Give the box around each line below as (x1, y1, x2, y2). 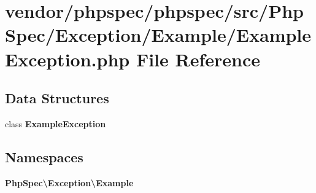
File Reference (136, 46, 260, 71)
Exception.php (5, 46, 130, 71)
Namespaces (5, 147, 83, 166)
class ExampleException (5, 117, 106, 130)
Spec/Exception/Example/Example (5, 22, 312, 47)
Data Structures (5, 89, 109, 108)
